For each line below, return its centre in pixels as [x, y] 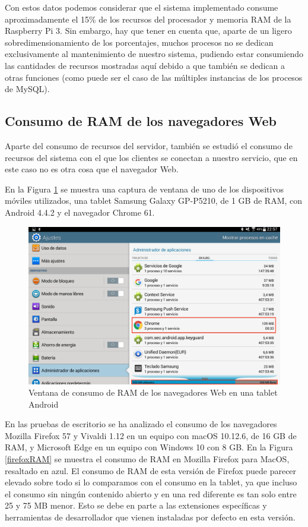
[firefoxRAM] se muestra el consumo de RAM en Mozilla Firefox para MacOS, [147, 459]
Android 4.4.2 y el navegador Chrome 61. [80, 212]
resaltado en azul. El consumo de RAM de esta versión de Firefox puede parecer [151, 470]
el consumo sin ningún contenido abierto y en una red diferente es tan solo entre [151, 493]
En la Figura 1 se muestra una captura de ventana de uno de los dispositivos [144, 189]
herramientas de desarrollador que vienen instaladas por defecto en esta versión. [150, 517]
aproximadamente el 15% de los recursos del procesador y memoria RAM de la [148, 19]
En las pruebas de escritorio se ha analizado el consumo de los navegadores [141, 424]
